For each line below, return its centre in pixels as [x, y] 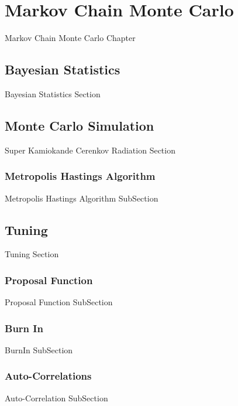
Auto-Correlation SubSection [56, 398]
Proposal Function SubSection [59, 302]
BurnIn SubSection [39, 349]
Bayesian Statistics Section [53, 93]
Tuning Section [32, 254]
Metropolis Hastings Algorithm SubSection [82, 198]
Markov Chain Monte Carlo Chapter [70, 38]
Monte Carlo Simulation [80, 125]
